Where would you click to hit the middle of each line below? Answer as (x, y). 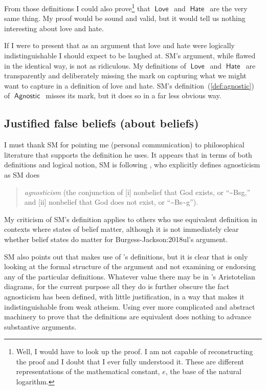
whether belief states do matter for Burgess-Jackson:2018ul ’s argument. (116, 239)
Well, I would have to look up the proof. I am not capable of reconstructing (135, 351)
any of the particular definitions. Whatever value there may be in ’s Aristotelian (130, 276)
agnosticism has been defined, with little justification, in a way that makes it (124, 296)
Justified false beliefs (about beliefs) (102, 123)
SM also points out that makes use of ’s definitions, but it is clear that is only (126, 256)
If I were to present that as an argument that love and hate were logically (119, 45)
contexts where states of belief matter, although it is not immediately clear (121, 229)
